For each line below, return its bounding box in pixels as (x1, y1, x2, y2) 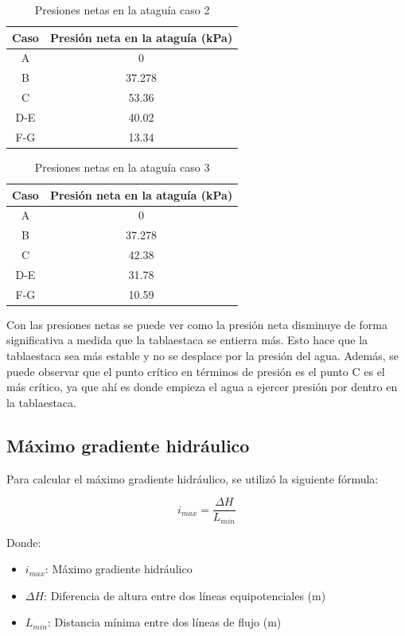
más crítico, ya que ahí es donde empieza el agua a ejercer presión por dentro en (6, 378, 398, 395)
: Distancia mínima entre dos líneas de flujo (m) (48, 614, 282, 630)
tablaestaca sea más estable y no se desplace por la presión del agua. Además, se (6, 347, 399, 363)
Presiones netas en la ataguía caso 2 (34, 2, 210, 17)
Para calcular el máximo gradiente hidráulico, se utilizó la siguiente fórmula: (6, 470, 379, 487)
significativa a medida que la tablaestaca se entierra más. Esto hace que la (6, 332, 368, 348)
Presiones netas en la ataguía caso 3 (34, 158, 210, 175)
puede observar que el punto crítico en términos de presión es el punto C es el (6, 363, 385, 379)
